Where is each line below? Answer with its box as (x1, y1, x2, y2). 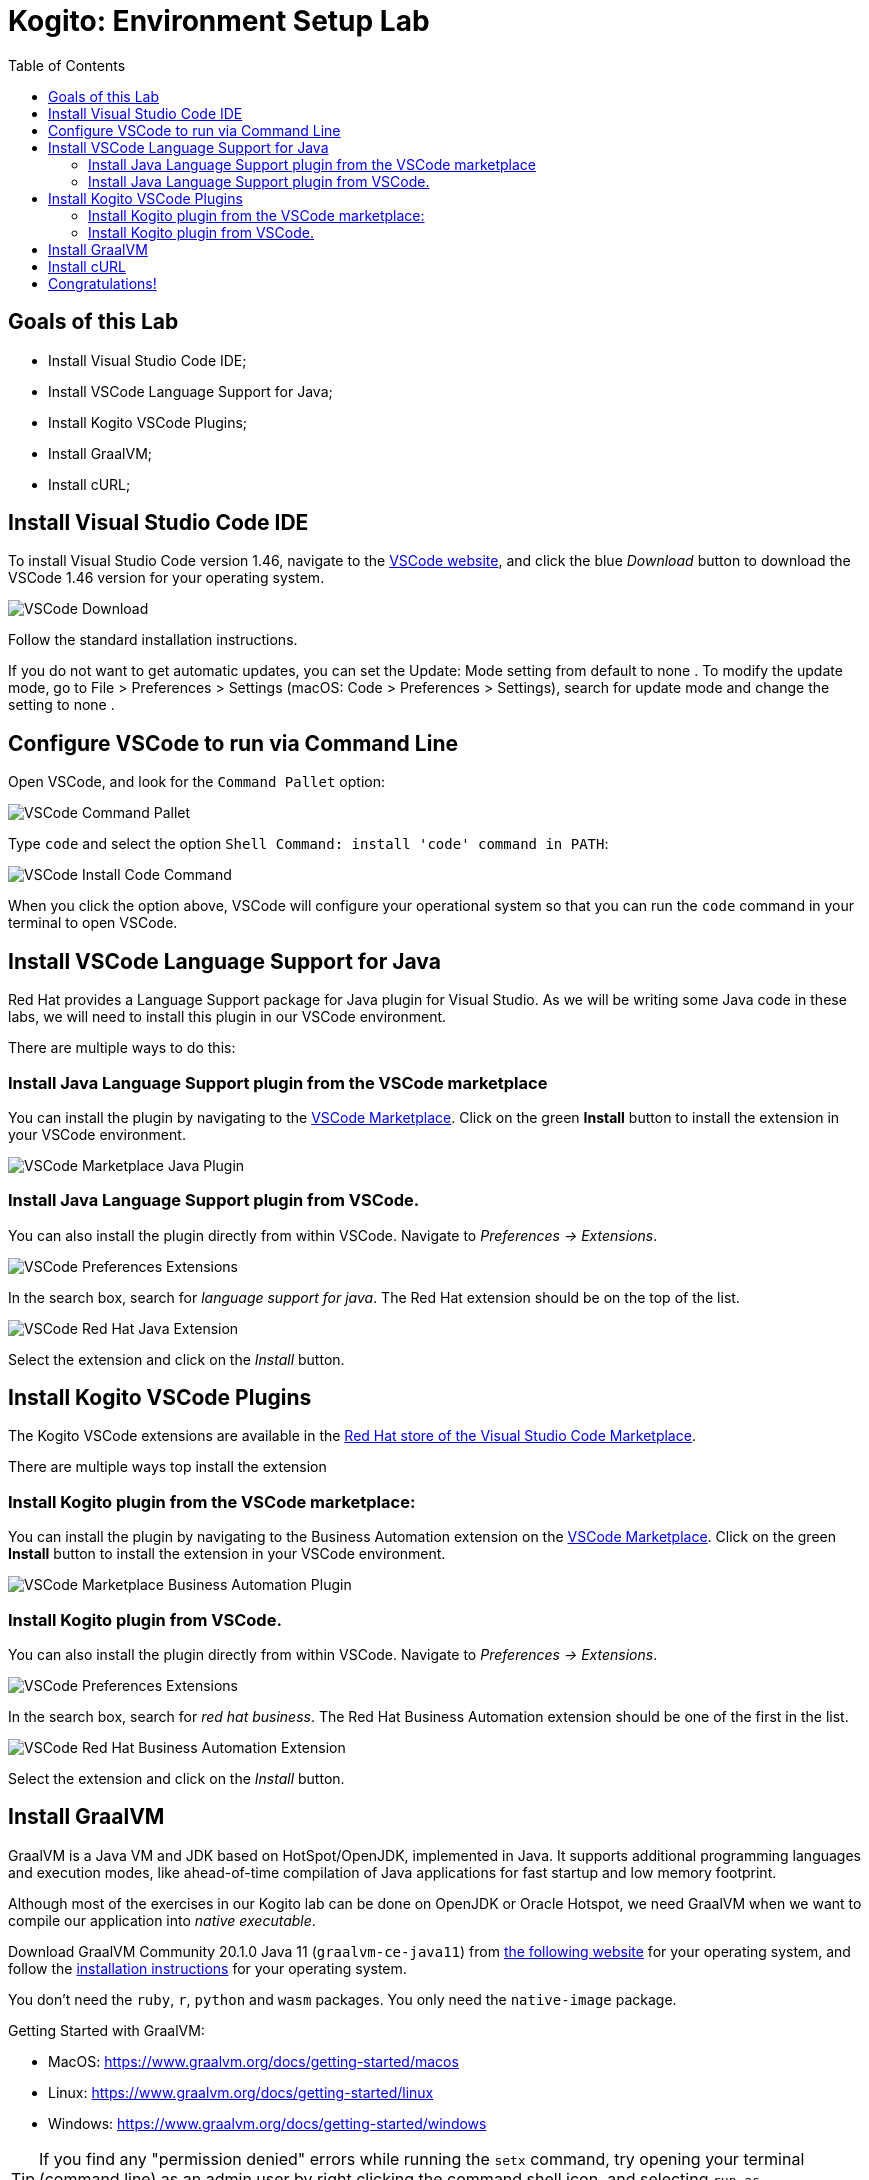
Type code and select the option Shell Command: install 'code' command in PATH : (8, 835, 609, 853)
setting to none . (8, 696, 115, 714)
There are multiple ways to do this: (8, 1039, 236, 1057)
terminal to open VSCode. (8, 914, 178, 932)
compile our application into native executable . (8, 1911, 316, 1929)
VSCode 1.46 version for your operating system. (8, 569, 325, 587)
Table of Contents (8, 56, 126, 74)
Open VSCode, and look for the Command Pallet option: (8, 773, 385, 791)
